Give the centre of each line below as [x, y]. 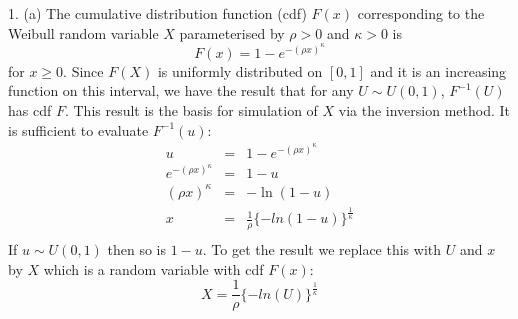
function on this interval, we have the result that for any [181, 90]
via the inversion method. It [424, 109]
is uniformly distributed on [240, 70]
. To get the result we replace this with [322, 249]
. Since [83, 70]
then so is [136, 249]
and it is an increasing [438, 70]
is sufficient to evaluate [78, 129]
